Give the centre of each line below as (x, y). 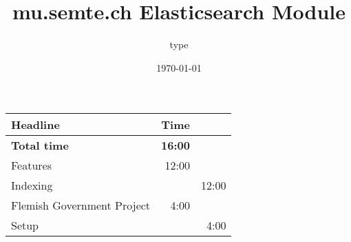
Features (32, 165)
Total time (40, 145)
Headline (35, 125)
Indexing (32, 185)
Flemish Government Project (81, 205)
